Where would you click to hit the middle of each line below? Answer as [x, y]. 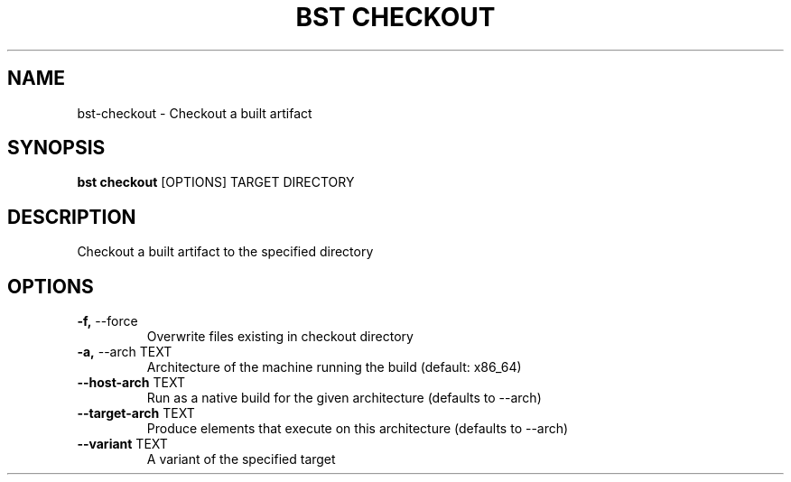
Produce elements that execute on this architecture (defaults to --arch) [358, 429]
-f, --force [107, 321]
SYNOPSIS [56, 148]
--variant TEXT [122, 444]
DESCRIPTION [72, 217]
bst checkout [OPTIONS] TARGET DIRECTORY [216, 182]
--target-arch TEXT [136, 413]
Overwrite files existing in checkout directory [280, 337]
